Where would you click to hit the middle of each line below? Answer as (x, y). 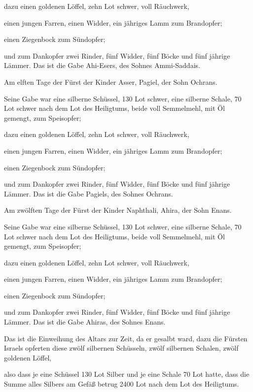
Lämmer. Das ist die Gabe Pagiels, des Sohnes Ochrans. (89, 193)
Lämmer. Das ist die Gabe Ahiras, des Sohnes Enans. (85, 322)
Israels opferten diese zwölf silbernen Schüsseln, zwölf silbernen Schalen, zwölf (121, 348)
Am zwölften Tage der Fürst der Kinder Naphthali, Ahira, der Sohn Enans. (118, 210)
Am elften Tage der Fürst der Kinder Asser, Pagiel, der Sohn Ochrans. (111, 82)
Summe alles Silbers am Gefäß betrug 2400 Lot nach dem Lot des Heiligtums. (122, 384)
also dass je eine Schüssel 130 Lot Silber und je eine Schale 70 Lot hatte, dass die (127, 374)
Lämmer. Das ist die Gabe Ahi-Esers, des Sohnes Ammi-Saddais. (102, 65)
